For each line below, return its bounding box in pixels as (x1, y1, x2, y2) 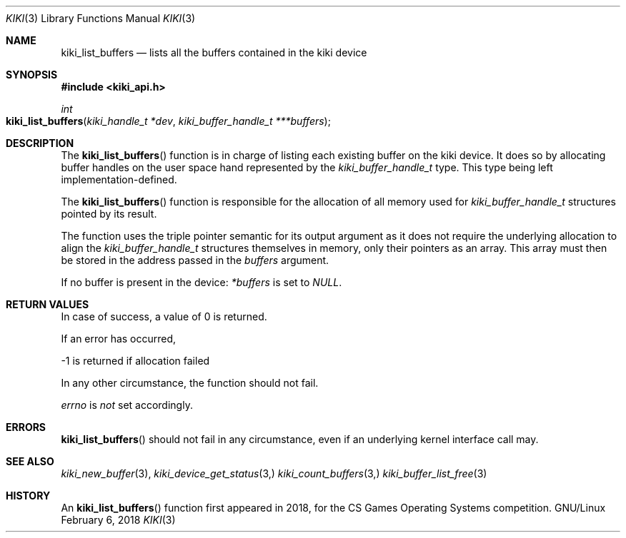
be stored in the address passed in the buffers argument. (61, 254, 329, 266)
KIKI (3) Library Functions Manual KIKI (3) (6, 12, 196, 24)
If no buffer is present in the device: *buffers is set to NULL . (61, 276, 342, 288)
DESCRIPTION (6, 137, 74, 149)
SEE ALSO (6, 455, 54, 467)
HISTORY (6, 489, 51, 502)
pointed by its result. (61, 208, 157, 220)
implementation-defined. (61, 173, 177, 186)
